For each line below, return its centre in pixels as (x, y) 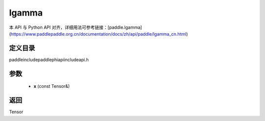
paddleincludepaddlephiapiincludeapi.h (49, 60)
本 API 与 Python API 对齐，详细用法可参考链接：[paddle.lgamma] (76, 27)
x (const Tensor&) (52, 86)
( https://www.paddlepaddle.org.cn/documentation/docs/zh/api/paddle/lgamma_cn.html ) (99, 34)
